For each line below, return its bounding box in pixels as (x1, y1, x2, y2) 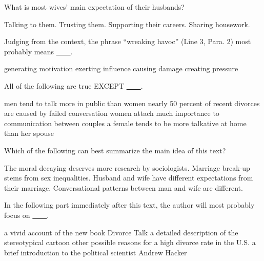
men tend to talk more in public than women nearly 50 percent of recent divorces (4, 97, 260, 108)
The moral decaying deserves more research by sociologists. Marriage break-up (4, 162, 250, 173)
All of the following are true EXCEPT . (4, 80, 143, 91)
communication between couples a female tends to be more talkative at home (4, 117, 247, 128)
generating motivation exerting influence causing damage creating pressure (4, 63, 238, 74)
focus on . (4, 209, 49, 220)
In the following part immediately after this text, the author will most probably (4, 199, 255, 210)
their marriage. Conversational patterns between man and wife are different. (4, 182, 243, 193)
